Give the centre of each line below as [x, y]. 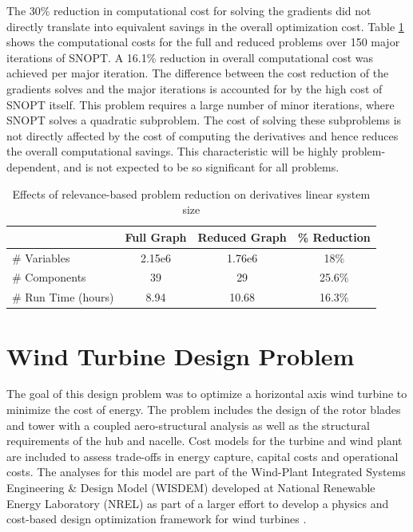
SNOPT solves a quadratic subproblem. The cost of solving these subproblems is [204, 120]
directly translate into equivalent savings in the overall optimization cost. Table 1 [205, 26]
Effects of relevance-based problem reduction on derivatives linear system [191, 193]
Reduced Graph [242, 236]
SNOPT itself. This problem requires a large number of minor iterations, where [201, 104]
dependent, [33, 166]
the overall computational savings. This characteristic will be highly [172, 151]
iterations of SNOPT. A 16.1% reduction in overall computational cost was [190, 57]
